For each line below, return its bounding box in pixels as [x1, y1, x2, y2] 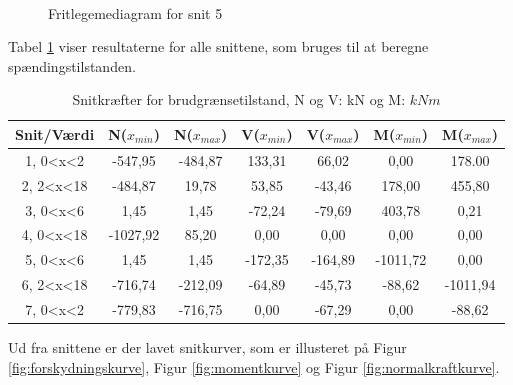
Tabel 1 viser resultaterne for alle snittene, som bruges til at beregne [8, 36, 429, 57]
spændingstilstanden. [8, 55, 136, 76]
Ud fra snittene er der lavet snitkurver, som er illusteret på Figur [8, 336, 407, 357]
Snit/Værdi [15, 123, 95, 144]
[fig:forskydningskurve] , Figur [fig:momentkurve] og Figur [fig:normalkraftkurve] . [8, 356, 500, 377]
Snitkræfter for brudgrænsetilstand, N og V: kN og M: [72, 89, 406, 110]
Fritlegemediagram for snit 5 [48, 2, 223, 23]
